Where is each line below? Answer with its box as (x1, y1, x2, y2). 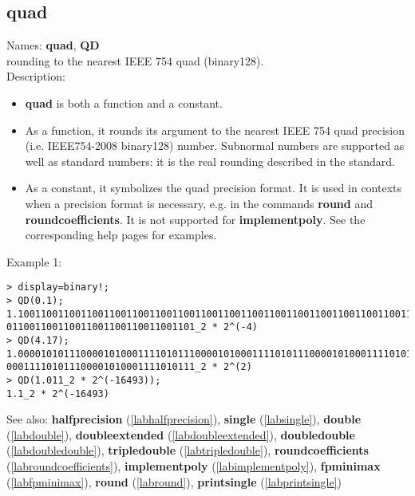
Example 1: (6, 253, 62, 270)
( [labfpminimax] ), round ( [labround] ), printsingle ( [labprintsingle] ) (6, 473, 342, 490)
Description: (6, 68, 65, 85)
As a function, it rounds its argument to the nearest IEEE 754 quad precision (25, 121, 405, 138)
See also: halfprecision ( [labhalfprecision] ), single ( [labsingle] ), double (6, 411, 362, 427)
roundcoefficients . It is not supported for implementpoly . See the (25, 211, 366, 227)
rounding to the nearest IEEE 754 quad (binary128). (6, 52, 264, 69)
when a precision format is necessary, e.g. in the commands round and (25, 195, 373, 211)
